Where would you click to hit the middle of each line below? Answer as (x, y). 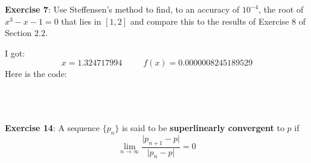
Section (18, 33)
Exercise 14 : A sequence (52, 127)
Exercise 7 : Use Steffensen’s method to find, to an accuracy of (122, 9)
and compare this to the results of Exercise (210, 21)
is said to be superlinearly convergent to (203, 127)
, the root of (281, 9)
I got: (15, 53)
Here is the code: (36, 74)
